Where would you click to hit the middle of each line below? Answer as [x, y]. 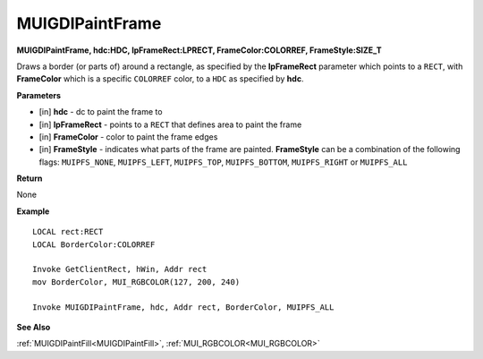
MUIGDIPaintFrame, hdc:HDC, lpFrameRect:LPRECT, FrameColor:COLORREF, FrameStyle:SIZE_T [199, 50]
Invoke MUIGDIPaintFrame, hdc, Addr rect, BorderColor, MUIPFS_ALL [183, 307]
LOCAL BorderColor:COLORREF [94, 244]
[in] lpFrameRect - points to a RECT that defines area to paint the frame [170, 124]
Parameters [39, 95]
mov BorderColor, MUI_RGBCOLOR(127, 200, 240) [136, 282]
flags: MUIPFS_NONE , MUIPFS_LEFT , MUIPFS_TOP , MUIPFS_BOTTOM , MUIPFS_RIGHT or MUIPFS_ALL [223, 162]
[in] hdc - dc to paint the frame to [101, 112]
